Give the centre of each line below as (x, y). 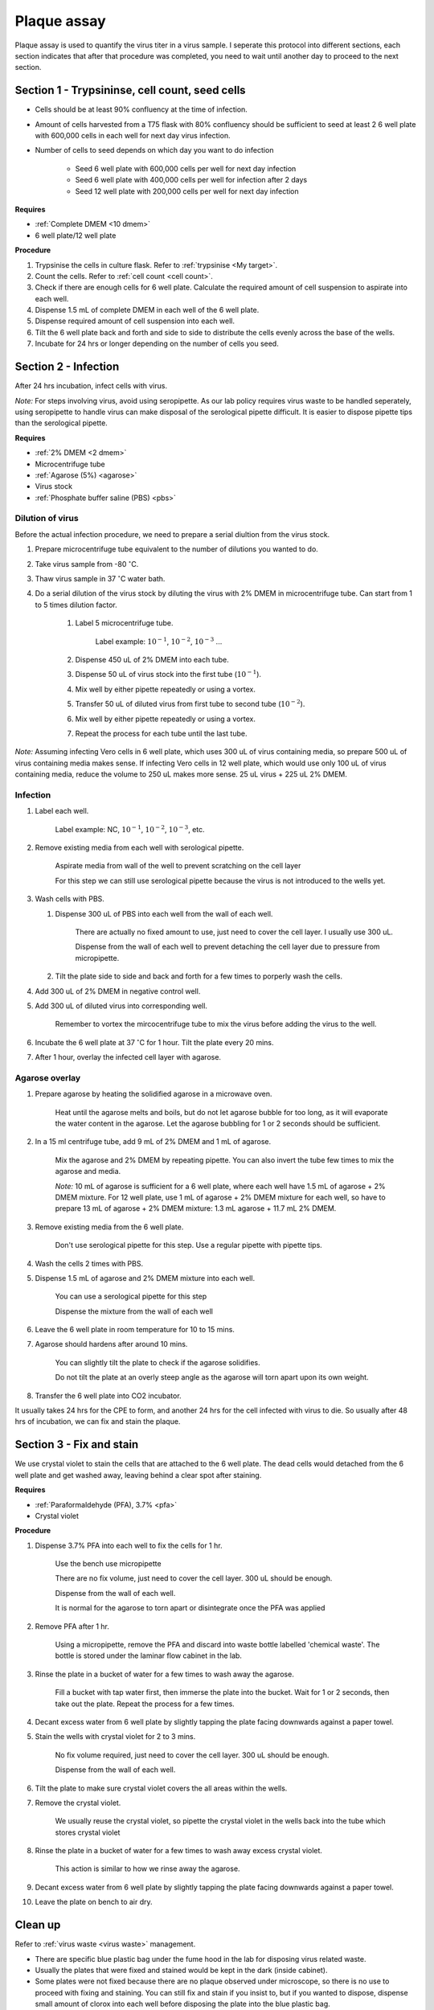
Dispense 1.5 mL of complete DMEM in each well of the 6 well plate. (147, 310)
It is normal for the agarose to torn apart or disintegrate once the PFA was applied (190, 1608)
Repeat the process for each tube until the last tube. (161, 733)
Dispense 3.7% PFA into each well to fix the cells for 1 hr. (129, 1545)
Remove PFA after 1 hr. (72, 1626)
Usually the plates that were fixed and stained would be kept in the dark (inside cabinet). (182, 1970)
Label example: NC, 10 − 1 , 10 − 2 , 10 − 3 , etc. (130, 829)
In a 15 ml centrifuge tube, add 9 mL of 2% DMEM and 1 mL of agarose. (153, 1142)
